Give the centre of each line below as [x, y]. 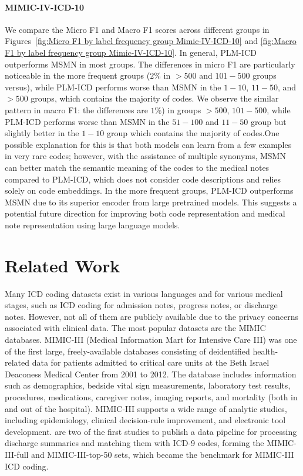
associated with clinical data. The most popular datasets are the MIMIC [135, 328]
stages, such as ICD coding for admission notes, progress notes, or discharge [141, 305]
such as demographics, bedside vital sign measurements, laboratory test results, [148, 385]
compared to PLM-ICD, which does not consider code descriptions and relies [143, 179]
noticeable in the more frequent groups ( [78, 75]
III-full [17, 454]
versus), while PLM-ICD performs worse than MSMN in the [113, 87]
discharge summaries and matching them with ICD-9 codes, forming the [134, 443]
